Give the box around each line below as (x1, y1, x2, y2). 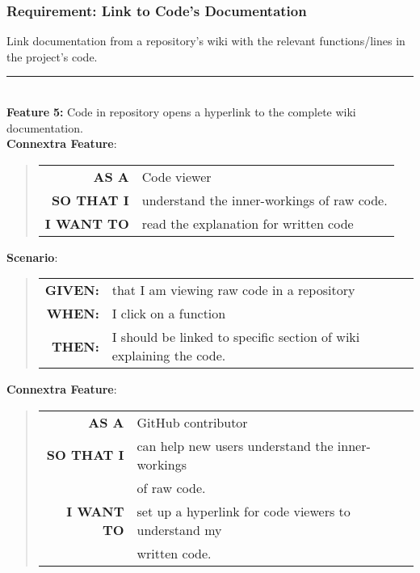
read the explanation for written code (141, 213, 354, 233)
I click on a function (111, 304, 226, 323)
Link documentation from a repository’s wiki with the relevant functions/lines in (6, 32, 405, 49)
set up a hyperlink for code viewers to (136, 501, 351, 520)
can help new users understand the (136, 436, 334, 455)
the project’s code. (6, 48, 98, 65)
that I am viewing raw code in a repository (111, 280, 355, 300)
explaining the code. (111, 346, 226, 365)
